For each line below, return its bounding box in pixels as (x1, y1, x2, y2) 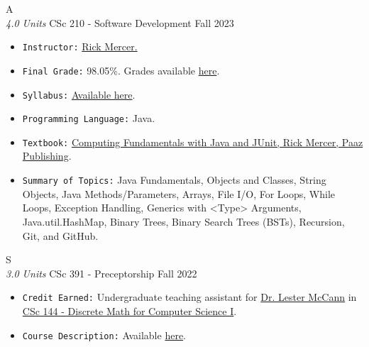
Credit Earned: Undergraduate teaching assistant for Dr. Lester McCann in (22, 290, 357, 304)
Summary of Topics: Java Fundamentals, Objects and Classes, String (22, 172, 326, 187)
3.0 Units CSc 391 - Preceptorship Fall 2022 (6, 265, 197, 280)
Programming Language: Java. (22, 111, 155, 126)
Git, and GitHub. (22, 228, 99, 243)
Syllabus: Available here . (22, 87, 136, 101)
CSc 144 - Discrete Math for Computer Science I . (22, 303, 237, 318)
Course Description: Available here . (22, 327, 187, 342)
